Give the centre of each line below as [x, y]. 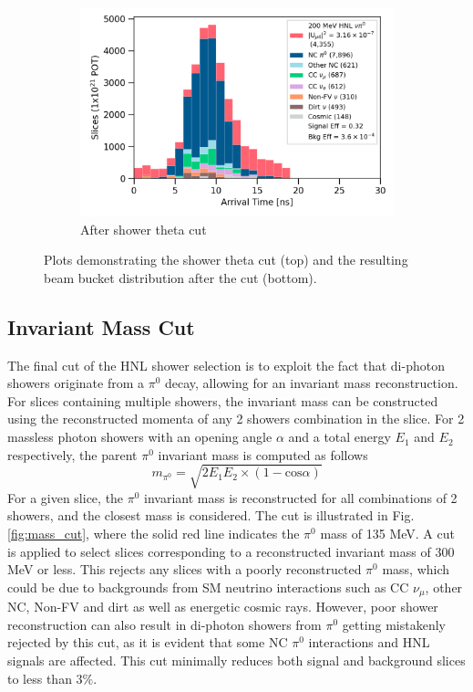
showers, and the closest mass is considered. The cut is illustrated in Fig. [211, 515]
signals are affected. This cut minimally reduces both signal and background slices [236, 660]
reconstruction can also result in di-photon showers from [165, 624]
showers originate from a [76, 383]
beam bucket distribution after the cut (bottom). [180, 277]
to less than [40, 678]
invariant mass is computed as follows [263, 454]
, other [444, 587]
